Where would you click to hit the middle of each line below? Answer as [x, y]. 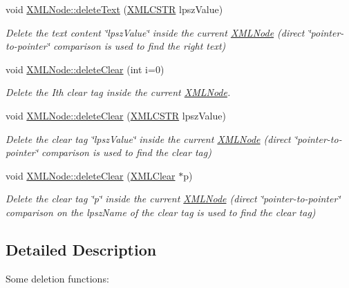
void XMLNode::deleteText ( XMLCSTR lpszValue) [114, 9]
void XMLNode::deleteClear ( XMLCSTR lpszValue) [116, 115]
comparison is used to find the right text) [139, 46]
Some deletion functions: [57, 278]
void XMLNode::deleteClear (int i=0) [85, 69]
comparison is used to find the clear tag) [126, 152]
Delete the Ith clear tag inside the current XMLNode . [118, 92]
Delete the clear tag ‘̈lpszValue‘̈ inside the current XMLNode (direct [148, 138]
